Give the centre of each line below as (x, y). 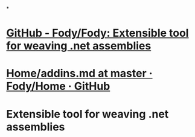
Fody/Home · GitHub (58, 86)
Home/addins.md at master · (79, 73)
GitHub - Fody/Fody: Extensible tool (97, 33)
